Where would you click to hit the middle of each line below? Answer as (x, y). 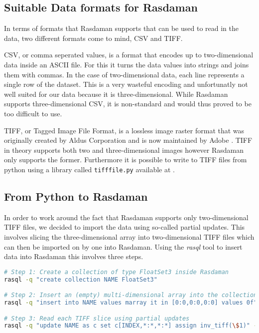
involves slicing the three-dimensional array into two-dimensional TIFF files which (129, 236)
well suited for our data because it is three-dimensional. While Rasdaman (116, 94)
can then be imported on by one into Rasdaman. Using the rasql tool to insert (123, 246)
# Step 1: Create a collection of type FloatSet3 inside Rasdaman (117, 272)
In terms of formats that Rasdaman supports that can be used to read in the (121, 28)
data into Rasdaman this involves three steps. (74, 256)
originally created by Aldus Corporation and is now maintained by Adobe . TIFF (128, 140)
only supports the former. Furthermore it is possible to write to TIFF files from (126, 160)
